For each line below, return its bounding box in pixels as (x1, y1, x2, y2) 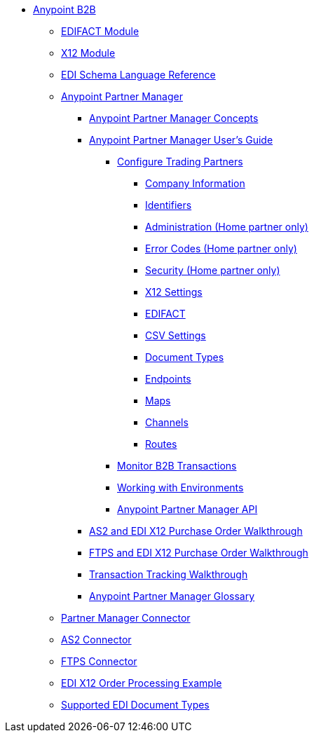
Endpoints (145, 373, 191, 385)
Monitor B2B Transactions (117, 460, 237, 472)
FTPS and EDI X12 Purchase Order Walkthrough (89, 547, 308, 559)
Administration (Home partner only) (145, 221, 308, 233)
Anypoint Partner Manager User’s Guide (89, 134, 273, 146)
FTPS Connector (61, 655, 137, 667)
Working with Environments (117, 481, 244, 493)
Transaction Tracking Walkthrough (89, 568, 248, 580)
